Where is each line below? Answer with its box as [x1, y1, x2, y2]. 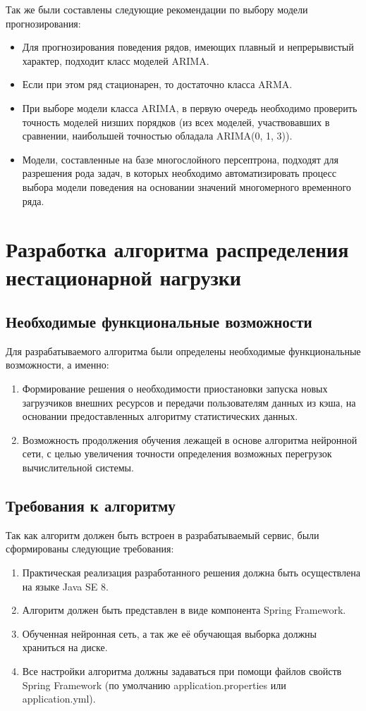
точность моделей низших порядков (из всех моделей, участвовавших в [22, 114, 330, 129]
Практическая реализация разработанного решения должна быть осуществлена [22, 565, 360, 580]
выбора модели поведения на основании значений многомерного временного [22, 179, 351, 194]
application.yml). [22, 691, 96, 706]
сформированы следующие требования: [6, 541, 174, 556]
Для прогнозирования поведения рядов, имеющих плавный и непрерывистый [22, 39, 354, 54]
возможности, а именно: [6, 357, 109, 372]
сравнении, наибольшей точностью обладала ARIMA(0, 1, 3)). [22, 128, 293, 143]
